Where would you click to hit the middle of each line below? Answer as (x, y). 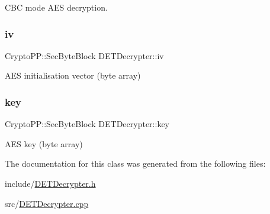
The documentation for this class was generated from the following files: (135, 163)
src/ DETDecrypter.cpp (47, 203)
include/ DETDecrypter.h (50, 183)
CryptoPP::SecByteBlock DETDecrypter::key (87, 124)
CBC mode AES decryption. (56, 7)
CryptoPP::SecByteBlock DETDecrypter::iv (84, 55)
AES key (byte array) (44, 143)
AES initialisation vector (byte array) (73, 75)
